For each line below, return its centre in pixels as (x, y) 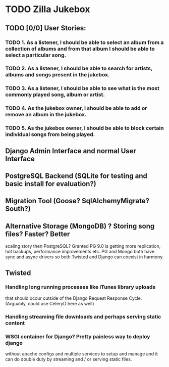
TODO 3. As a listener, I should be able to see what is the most (82, 88)
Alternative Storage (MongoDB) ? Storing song (80, 226)
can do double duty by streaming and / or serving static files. (69, 359)
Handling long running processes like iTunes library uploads (80, 287)
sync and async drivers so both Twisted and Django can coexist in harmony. (84, 257)
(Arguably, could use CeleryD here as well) (50, 303)
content (15, 323)
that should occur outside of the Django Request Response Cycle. (74, 298)
